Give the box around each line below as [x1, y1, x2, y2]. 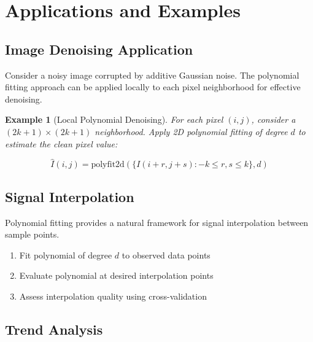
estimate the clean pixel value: [5, 137, 118, 150]
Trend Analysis [5, 319, 103, 338]
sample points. [5, 228, 60, 241]
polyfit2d [91, 160, 125, 169]
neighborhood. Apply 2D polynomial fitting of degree [95, 125, 288, 138]
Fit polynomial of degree [19, 248, 112, 261]
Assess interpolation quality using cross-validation [19, 289, 207, 302]
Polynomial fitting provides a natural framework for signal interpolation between [5, 216, 309, 228]
